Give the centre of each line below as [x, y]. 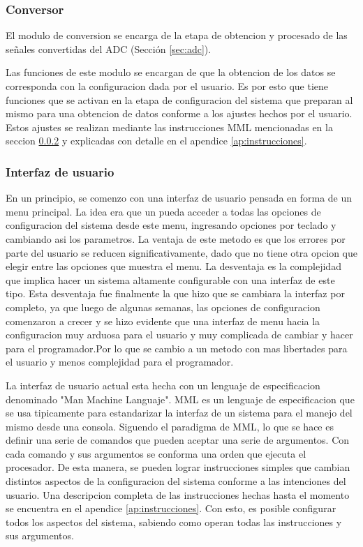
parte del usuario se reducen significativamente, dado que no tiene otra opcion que [181, 252]
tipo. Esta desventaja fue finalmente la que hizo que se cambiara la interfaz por [175, 293]
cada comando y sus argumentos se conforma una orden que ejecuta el [156, 453]
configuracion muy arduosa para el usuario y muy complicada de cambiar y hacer [179, 335]
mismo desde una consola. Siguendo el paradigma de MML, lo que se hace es [170, 426]
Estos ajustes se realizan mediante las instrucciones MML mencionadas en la [169, 127]
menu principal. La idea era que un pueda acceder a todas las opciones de [163, 211]
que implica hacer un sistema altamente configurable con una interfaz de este [170, 279]
